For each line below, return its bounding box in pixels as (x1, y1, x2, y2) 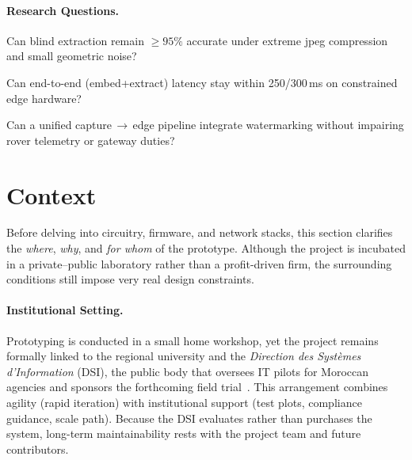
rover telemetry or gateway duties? (6, 131, 175, 148)
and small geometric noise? (6, 48, 137, 64)
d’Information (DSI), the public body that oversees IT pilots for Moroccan (6, 363, 369, 379)
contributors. (6, 440, 69, 457)
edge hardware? (6, 89, 82, 106)
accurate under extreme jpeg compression (186, 32, 388, 48)
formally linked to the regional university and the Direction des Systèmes (6, 348, 361, 364)
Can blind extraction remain (6, 32, 144, 48)
